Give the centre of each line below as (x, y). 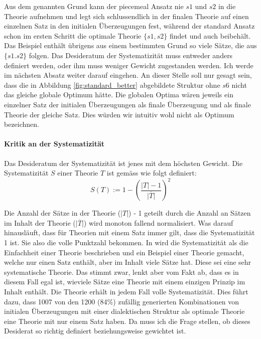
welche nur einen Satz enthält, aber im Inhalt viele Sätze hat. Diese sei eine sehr (128, 262)
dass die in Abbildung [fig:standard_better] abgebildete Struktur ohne (112, 84)
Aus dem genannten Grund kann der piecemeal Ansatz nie (94, 6)
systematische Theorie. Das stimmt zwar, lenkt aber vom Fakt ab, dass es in (121, 272)
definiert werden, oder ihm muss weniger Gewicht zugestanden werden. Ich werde (129, 65)
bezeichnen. (22, 124)
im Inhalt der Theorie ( (40, 222)
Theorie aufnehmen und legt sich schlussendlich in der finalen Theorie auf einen (126, 16)
